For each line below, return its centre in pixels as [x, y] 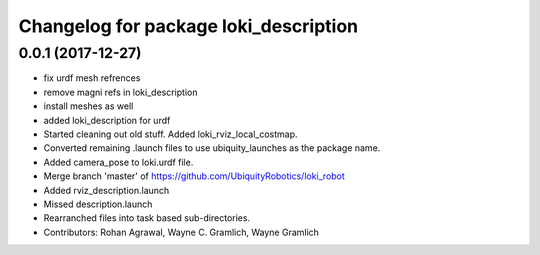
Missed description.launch [98, 204]
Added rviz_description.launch [106, 190]
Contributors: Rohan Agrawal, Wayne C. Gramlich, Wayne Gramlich [181, 232]
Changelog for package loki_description [188, 26]
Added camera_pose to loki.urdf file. [118, 162]
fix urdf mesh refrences [92, 78]
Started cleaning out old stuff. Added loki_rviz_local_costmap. [171, 134]
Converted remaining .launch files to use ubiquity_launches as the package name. [212, 148]
